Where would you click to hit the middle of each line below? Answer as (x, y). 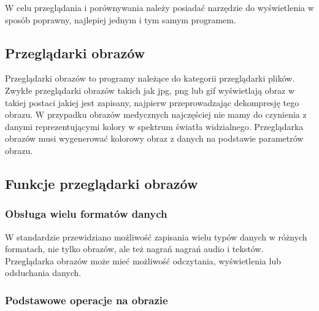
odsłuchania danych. (43, 273)
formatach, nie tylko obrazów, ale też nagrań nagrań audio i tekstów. (134, 249)
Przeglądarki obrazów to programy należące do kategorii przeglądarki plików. (150, 78)
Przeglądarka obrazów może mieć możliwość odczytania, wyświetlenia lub (143, 260)
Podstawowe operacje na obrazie (86, 300)
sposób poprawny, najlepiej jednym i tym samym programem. (121, 19)
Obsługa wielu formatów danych (86, 214)
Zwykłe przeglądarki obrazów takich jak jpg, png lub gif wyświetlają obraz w (150, 90)
